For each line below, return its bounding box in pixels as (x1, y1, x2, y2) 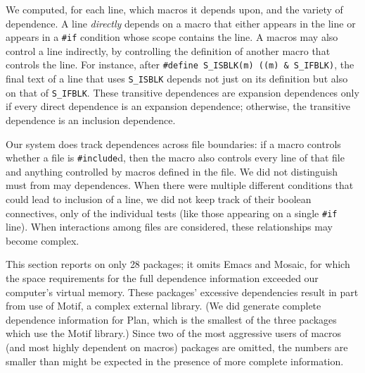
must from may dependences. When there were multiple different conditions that (6, 178, 354, 192)
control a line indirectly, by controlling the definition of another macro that (6, 43, 331, 58)
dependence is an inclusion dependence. (6, 113, 176, 127)
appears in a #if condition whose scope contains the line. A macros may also (6, 30, 338, 44)
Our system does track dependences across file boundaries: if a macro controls (6, 136, 341, 151)
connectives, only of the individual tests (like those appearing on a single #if (6, 205, 338, 220)
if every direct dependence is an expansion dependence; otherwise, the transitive (6, 99, 351, 114)
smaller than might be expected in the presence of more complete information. (6, 353, 344, 368)
